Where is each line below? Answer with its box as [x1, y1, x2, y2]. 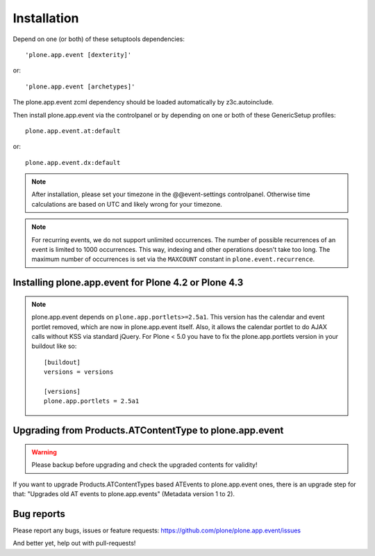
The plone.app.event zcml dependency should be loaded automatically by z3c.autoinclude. [12, 98, 274, 106]
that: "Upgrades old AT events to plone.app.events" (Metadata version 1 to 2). [12, 489, 235, 498]
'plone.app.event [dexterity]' [25, 51, 132, 58]
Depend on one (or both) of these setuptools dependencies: [12, 35, 185, 43]
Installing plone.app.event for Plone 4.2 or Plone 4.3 [12, 277, 244, 289]
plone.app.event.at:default [25, 127, 121, 135]
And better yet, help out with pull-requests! [12, 539, 136, 548]
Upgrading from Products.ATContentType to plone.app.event [12, 424, 284, 436]
